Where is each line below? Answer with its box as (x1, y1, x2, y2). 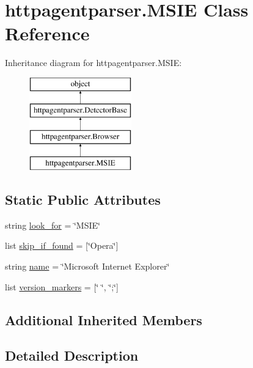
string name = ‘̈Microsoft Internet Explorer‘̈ (5, 260, 170, 273)
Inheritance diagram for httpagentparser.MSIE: (5, 56, 182, 69)
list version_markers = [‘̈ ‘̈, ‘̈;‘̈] (5, 280, 119, 293)
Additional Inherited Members (5, 310, 202, 329)
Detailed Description (5, 346, 139, 365)
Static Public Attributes (5, 190, 161, 209)
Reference (5, 21, 90, 46)
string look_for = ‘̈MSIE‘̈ (5, 218, 100, 231)
